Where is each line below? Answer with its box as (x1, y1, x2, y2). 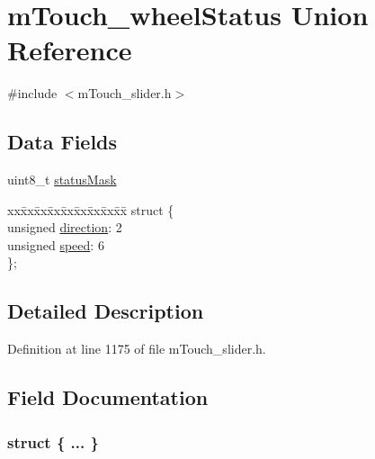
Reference (7, 31, 132, 68)
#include (7, 84, 58, 103)
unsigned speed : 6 (7, 235, 104, 254)
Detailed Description (7, 297, 204, 325)
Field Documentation (7, 383, 209, 411)
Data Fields (7, 128, 118, 156)
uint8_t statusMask (7, 170, 117, 189)
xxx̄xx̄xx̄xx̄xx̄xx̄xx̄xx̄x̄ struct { (7, 200, 174, 219)
